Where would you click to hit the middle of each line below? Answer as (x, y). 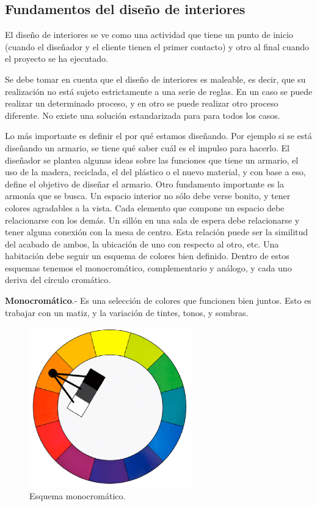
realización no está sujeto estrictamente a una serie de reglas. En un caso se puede (159, 91)
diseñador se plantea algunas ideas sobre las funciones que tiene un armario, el (152, 160)
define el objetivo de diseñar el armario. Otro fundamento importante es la (144, 183)
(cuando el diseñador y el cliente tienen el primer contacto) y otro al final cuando (157, 46)
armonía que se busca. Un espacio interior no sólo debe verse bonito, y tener (148, 196)
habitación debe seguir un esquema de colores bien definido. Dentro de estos (147, 256)
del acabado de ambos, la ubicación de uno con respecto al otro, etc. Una (142, 244)
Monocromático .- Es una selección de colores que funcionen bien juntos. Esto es (158, 300)
